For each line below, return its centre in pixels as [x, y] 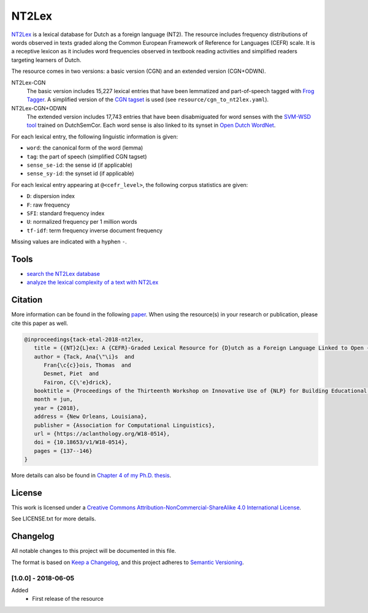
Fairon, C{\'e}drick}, [78, 382]
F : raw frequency [48, 205]
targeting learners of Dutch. [46, 60]
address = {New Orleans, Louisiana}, [90, 417]
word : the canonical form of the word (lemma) [85, 148]
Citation [27, 300]
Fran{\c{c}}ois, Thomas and [87, 365]
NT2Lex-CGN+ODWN [39, 108]
